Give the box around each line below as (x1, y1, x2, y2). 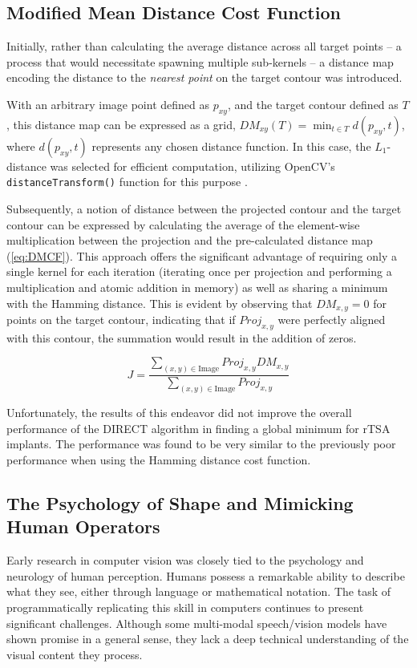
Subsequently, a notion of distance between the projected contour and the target (6, 200, 402, 217)
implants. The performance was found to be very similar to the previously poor (6, 435, 396, 452)
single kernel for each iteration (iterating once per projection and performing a (6, 263, 392, 280)
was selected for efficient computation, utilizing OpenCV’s (50, 157, 335, 174)
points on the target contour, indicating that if (6, 311, 236, 328)
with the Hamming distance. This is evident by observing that (6, 294, 313, 311)
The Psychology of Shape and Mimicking (6, 490, 354, 515)
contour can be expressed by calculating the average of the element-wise (6, 216, 360, 233)
